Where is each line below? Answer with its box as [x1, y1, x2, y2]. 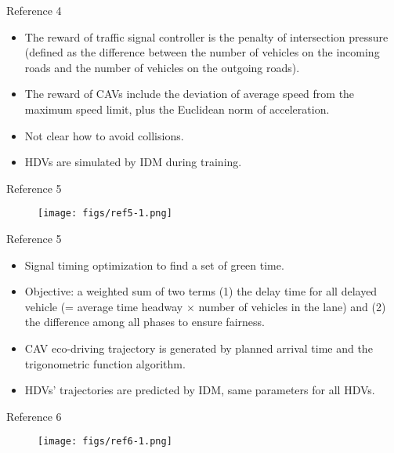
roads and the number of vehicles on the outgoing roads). [24, 59, 300, 75]
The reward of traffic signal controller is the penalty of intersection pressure [24, 28, 389, 45]
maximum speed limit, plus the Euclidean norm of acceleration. [24, 100, 330, 117]
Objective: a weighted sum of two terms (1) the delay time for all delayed [24, 283, 378, 299]
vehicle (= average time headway [24, 298, 183, 314]
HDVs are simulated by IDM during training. [24, 154, 242, 170]
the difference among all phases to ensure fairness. [24, 313, 265, 330]
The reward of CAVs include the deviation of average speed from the [24, 85, 355, 102]
